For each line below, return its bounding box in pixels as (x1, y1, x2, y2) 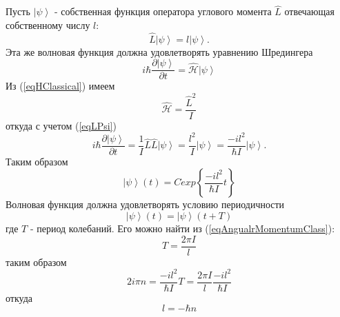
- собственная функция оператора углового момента (54, 4, 272, 19)
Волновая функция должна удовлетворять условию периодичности (6, 197, 285, 212)
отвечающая (284, 4, 334, 19)
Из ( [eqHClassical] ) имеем (6, 79, 115, 93)
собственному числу (6, 17, 90, 32)
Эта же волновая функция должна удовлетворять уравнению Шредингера (6, 44, 313, 59)
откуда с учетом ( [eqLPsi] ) (6, 118, 117, 132)
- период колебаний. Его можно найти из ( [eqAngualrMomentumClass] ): (30, 221, 335, 235)
